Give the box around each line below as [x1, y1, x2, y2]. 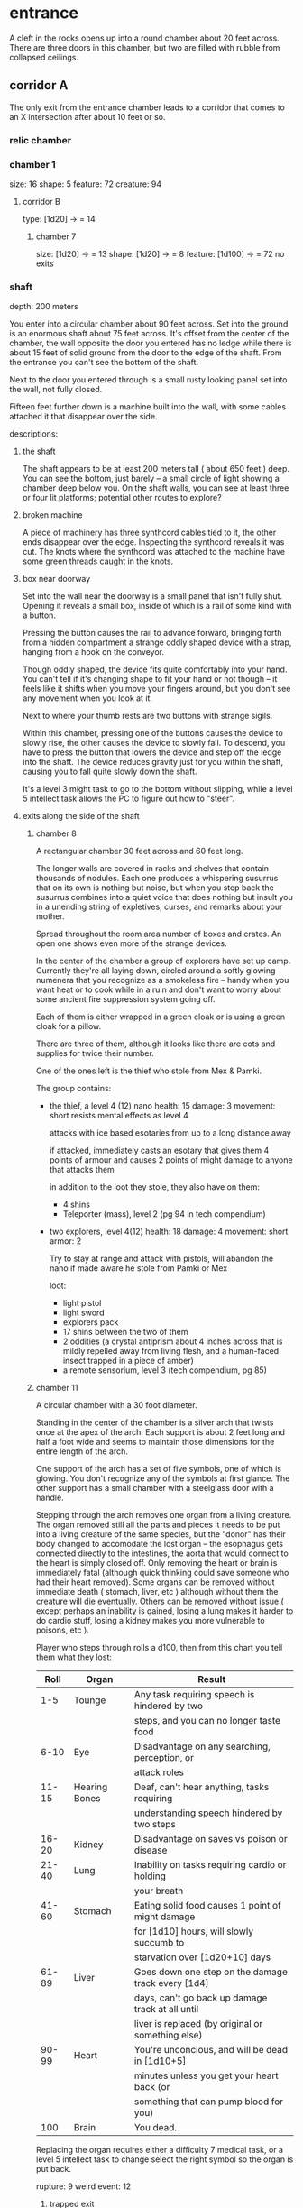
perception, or [133, 1752, 194, 1764]
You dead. [133, 2121, 178, 2134]
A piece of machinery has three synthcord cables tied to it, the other [22, 527, 277, 538]
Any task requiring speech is [133, 1688, 255, 1701]
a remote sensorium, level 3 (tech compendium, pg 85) [62, 1365, 268, 1375]
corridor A [9, 78, 69, 93]
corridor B [22, 196, 60, 207]
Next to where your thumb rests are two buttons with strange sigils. [22, 711, 273, 722]
